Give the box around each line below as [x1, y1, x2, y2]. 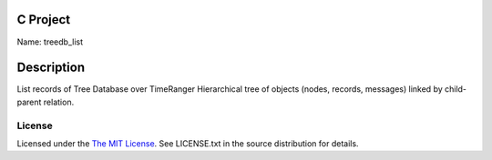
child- [444, 84, 467, 95]
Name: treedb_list [16, 36, 84, 47]
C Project [16, 12, 71, 27]
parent [16, 96, 42, 107]
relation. [43, 96, 75, 107]
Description [16, 60, 86, 75]
